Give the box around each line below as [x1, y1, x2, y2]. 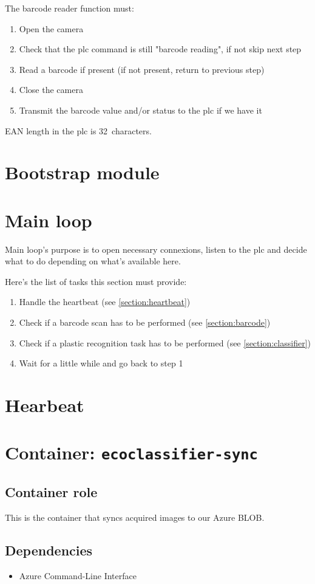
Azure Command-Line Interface [19, 569, 137, 582]
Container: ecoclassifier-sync [5, 440, 258, 465]
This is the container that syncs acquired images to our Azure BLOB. [5, 510, 265, 523]
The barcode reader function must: [5, 2, 134, 14]
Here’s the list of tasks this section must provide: [5, 275, 187, 287]
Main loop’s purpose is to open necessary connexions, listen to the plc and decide [5, 242, 307, 255]
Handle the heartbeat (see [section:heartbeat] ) [19, 295, 191, 308]
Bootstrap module [5, 160, 160, 185]
